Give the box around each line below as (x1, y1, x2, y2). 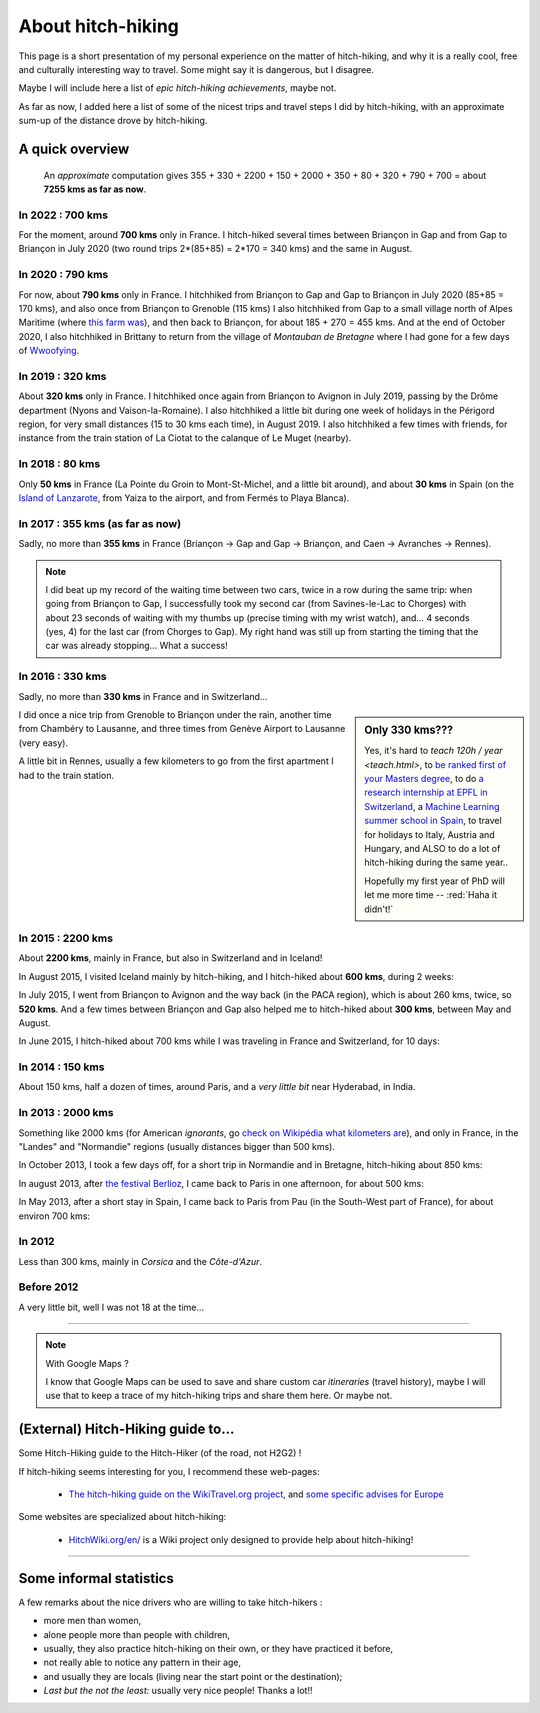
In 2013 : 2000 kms (18, 1106, 114, 1120)
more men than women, (43, 1615, 142, 1627)
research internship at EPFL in (364, 786, 489, 799)
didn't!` (364, 903, 394, 915)
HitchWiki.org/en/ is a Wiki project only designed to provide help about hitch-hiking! (68, 1533, 414, 1545)
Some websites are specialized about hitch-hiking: (18, 1511, 227, 1523)
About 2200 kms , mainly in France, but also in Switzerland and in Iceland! (18, 952, 323, 964)
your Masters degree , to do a (364, 773, 484, 785)
